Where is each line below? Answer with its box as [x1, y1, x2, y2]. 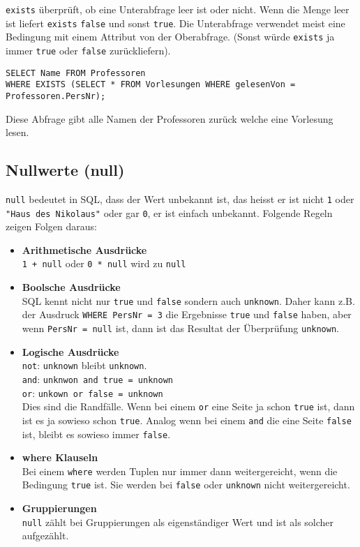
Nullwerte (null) [6, 159, 125, 181]
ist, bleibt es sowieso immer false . [22, 426, 171, 441]
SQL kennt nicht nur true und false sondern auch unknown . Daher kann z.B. [22, 293, 355, 308]
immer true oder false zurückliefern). [6, 43, 171, 57]
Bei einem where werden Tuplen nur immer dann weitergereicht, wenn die [22, 463, 338, 478]
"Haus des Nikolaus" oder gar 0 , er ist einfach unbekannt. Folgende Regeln [6, 205, 333, 220]
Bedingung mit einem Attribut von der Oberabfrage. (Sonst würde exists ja [6, 29, 335, 44]
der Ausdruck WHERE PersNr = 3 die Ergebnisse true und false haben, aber [22, 307, 352, 322]
